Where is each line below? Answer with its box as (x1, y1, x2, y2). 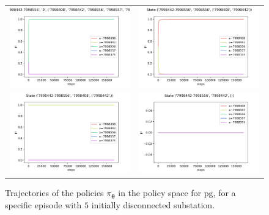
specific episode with (5, 199, 82, 211)
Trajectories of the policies (5, 186, 104, 199)
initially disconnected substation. (91, 199, 215, 211)
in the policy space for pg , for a (118, 186, 236, 199)
